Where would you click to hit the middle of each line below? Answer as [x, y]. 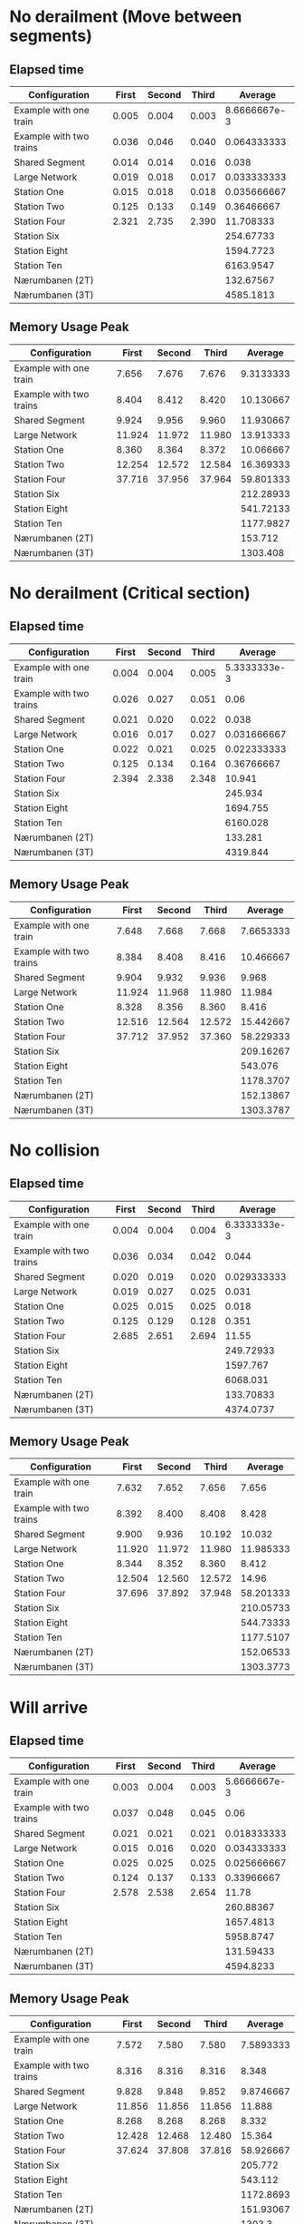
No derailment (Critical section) [130, 593]
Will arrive [49, 1707]
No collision [55, 1150]
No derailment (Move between [126, 17]
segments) [51, 36]
